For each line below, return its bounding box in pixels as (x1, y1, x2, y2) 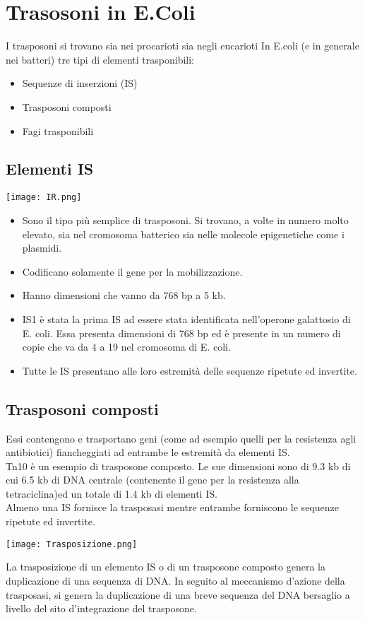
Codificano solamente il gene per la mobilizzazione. (22, 264, 243, 279)
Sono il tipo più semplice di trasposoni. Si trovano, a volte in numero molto (22, 212, 349, 227)
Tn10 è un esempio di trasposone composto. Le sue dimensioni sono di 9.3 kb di (6, 458, 351, 473)
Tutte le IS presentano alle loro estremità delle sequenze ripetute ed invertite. (22, 363, 357, 378)
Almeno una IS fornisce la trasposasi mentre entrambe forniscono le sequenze (6, 500, 339, 515)
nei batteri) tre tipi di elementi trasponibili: (6, 52, 195, 66)
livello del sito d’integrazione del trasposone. (6, 601, 197, 616)
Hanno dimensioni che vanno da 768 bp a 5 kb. (22, 288, 226, 303)
